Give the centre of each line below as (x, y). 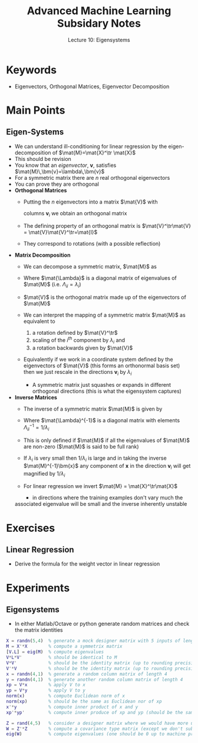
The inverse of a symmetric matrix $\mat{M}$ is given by (93, 409)
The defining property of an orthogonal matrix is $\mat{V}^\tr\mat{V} (107, 226)
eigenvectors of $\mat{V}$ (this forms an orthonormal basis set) (102, 366)
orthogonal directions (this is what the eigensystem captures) (107, 391)
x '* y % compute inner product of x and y (72, 707)
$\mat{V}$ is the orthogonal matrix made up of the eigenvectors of (105, 298)
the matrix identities (39, 630)
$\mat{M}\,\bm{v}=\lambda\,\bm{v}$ (60, 171)
